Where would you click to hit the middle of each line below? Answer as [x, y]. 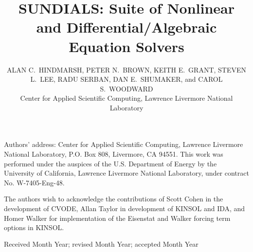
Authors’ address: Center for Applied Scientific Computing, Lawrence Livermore [124, 144]
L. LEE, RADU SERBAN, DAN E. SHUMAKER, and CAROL [126, 79]
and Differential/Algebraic [126, 27]
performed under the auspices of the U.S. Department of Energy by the [110, 163]
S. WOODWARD [126, 88]
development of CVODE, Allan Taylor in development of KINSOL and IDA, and [125, 208]
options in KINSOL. [34, 227]
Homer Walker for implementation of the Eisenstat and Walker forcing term [117, 218]
